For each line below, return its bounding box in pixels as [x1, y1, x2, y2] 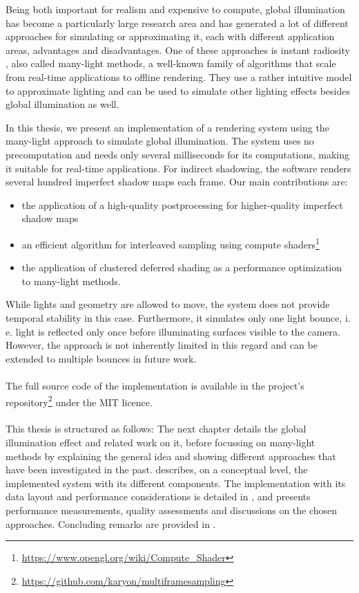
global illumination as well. [6, 97, 119, 111]
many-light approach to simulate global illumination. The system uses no [6, 134, 314, 148]
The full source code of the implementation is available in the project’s [6, 378, 304, 392]
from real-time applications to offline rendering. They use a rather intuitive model [6, 69, 352, 84]
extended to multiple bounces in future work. [6, 351, 197, 365]
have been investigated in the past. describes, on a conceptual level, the [6, 462, 308, 477]
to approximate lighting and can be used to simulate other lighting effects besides [6, 83, 350, 98]
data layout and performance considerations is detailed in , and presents [6, 489, 311, 504]
